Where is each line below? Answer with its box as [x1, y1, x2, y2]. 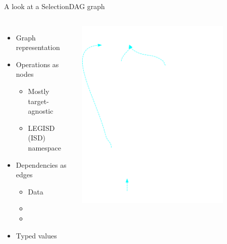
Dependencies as [16, 159, 67, 170]
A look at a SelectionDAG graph [4, 1, 105, 11]
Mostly [28, 85, 49, 96]
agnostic [28, 106, 53, 116]
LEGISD [28, 122, 55, 133]
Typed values [16, 230, 57, 240]
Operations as [16, 59, 59, 69]
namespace [28, 142, 61, 153]
